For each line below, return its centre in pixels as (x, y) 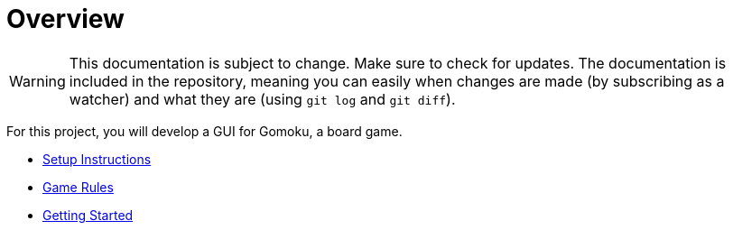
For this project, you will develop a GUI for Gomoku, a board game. (204, 131)
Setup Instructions (97, 159)
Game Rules (78, 187)
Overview (65, 19)
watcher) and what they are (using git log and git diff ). (262, 99)
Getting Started (88, 215)
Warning (37, 81)
